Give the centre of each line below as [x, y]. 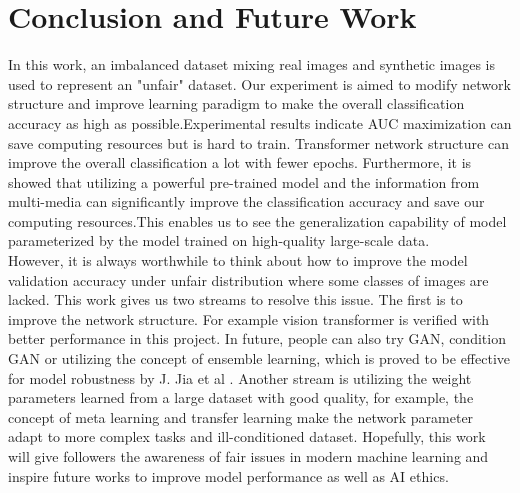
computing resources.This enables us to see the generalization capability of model [257, 220]
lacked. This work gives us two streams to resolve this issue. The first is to [235, 299]
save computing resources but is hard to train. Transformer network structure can [258, 142]
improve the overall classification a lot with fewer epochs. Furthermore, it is [240, 162]
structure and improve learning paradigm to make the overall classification [236, 103]
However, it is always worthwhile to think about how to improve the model [238, 260]
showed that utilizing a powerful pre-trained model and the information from [244, 181]
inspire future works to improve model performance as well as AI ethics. [228, 475]
